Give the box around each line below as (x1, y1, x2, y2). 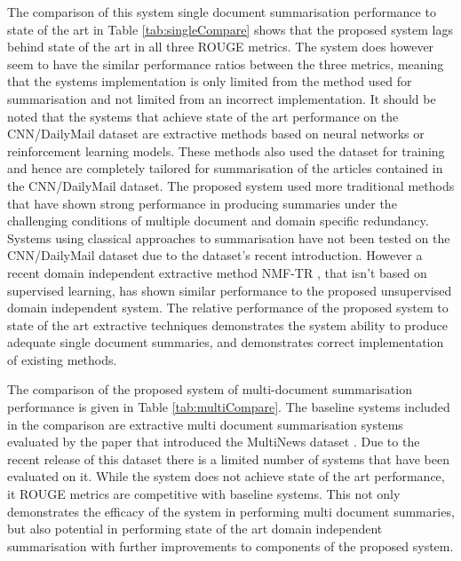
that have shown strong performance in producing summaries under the (7, 194, 397, 212)
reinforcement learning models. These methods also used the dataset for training (7, 141, 445, 160)
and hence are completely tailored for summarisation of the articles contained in (7, 159, 443, 178)
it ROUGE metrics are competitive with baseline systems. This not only (7, 485, 401, 503)
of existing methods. (7, 350, 117, 368)
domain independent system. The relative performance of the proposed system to (7, 298, 449, 317)
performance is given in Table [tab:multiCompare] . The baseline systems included (7, 398, 450, 416)
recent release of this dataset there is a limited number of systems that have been (7, 449, 450, 468)
